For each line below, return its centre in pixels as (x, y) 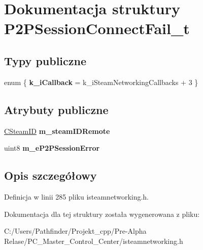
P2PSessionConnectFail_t (97, 28)
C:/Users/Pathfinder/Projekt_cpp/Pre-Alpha (75, 231)
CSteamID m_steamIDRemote (57, 131)
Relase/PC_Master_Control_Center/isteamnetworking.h (94, 241)
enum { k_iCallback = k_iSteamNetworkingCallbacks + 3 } (101, 82)
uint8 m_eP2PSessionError (52, 148)
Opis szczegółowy (50, 175)
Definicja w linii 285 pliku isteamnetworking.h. (77, 196)
